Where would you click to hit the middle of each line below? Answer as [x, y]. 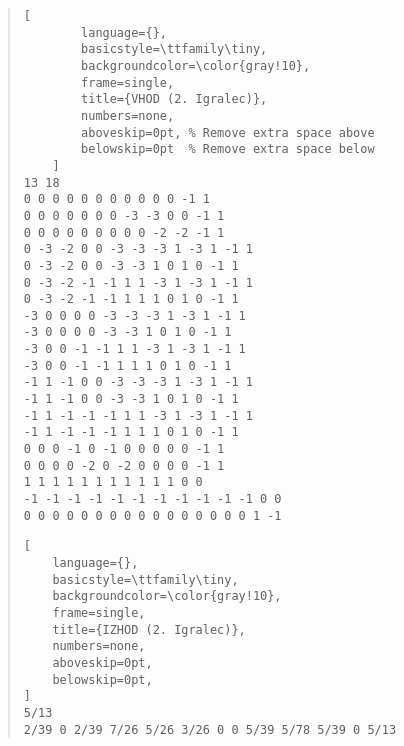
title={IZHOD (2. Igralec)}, [149, 629]
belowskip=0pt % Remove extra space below [228, 149]
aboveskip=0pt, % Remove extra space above [228, 132]
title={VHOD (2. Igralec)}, [174, 99]
